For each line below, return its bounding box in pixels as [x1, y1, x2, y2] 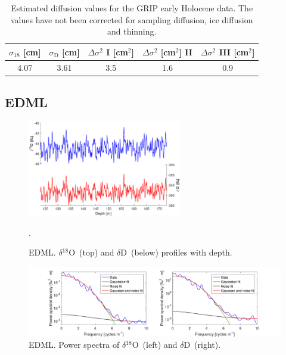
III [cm [219, 45, 249, 58]
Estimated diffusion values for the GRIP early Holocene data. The [11, 2, 253, 14]
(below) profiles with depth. [131, 246, 232, 259]
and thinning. [107, 25, 157, 38]
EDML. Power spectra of [29, 338, 120, 351]
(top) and [79, 246, 114, 259]
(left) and [142, 338, 178, 351]
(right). [194, 338, 221, 351]
